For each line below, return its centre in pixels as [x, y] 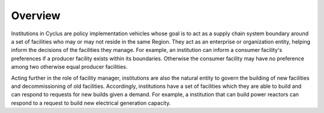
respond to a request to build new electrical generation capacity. [91, 103]
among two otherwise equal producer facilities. [69, 67]
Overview [36, 16]
